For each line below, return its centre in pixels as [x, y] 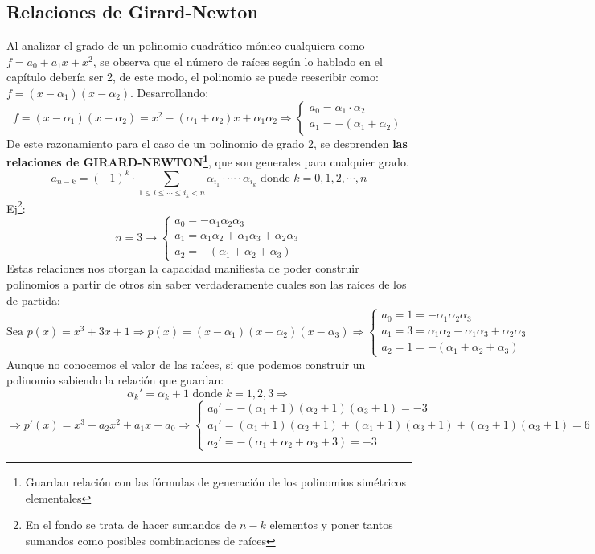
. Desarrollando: [170, 92]
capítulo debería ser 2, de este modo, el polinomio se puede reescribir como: [193, 77]
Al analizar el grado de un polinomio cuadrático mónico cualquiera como [186, 45]
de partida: [33, 300]
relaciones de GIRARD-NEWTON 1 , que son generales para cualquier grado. [208, 160]
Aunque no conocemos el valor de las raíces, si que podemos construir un [186, 364]
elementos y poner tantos [331, 525]
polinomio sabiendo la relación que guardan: [115, 380]
